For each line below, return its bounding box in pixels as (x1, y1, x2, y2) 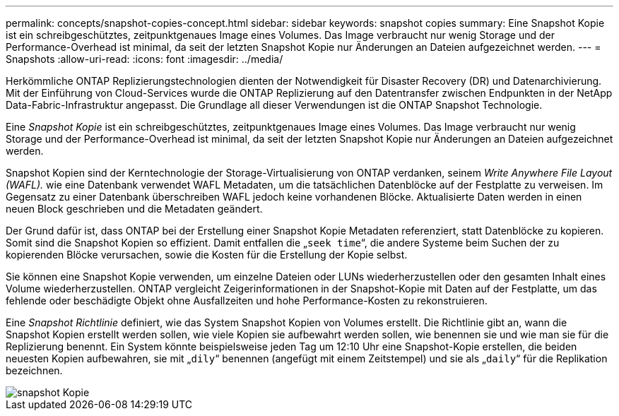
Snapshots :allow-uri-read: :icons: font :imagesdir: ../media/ (6, 53, 283, 65)
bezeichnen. (6, 364, 63, 376)
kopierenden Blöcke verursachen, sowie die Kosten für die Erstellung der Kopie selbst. (6, 249, 408, 261)
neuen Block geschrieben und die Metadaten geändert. (6, 203, 263, 215)
